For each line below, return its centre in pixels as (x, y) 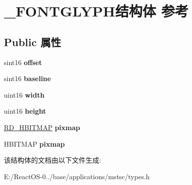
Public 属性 (33, 42)
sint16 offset (23, 62)
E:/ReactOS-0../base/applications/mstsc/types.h (77, 176)
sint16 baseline (27, 78)
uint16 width (24, 94)
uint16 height (25, 111)
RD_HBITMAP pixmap (42, 127)
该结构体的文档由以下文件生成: (52, 160)
